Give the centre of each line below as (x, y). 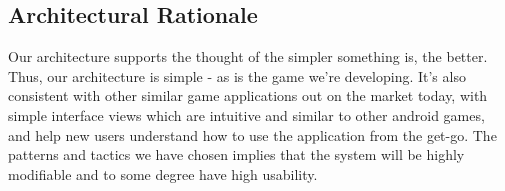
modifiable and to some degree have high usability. (163, 173)
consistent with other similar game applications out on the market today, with (248, 95)
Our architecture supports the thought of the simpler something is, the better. (248, 56)
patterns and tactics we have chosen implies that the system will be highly (236, 154)
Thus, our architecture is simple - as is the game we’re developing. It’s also (237, 75)
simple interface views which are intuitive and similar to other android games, (246, 114)
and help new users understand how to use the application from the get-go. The (252, 134)
